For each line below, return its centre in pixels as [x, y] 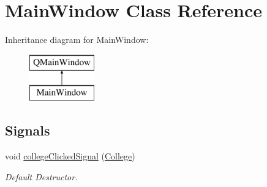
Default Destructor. [41, 176]
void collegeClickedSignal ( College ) [70, 156]
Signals [28, 130]
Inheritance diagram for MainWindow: [77, 40]
